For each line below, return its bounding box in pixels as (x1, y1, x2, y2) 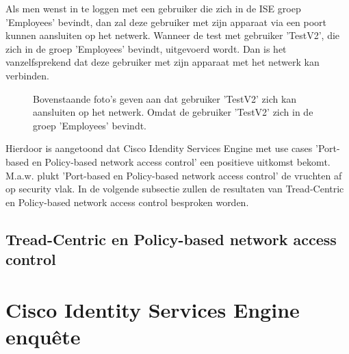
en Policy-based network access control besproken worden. (5, 194, 249, 209)
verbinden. (5, 68, 49, 82)
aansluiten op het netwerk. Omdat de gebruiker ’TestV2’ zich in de (33, 105, 313, 119)
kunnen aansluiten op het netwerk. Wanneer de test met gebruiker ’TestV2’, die (5, 28, 340, 42)
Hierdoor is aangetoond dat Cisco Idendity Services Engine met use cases (5, 141, 313, 155)
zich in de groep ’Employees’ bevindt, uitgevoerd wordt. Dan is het (5, 41, 287, 55)
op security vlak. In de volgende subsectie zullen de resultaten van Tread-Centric (5, 181, 344, 196)
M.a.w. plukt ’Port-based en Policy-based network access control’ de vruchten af (5, 168, 342, 182)
